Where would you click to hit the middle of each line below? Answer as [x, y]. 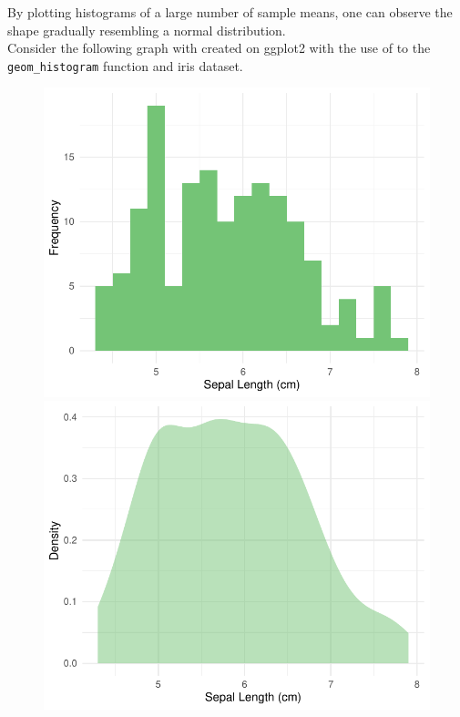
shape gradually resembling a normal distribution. [147, 30]
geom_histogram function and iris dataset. [125, 65]
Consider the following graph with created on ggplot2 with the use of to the [219, 48]
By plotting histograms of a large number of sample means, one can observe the [230, 12]
